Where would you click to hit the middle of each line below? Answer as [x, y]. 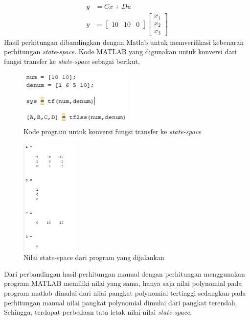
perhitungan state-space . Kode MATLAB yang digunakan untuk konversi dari [120, 51]
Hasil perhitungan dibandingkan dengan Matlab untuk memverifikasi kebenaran [124, 42]
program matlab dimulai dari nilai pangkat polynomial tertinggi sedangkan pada [125, 292]
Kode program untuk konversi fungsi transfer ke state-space [113, 131]
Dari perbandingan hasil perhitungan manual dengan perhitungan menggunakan [125, 273]
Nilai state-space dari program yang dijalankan [94, 257]
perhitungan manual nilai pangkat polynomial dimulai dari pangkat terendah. [121, 302]
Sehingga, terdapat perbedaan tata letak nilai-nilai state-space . [98, 312]
